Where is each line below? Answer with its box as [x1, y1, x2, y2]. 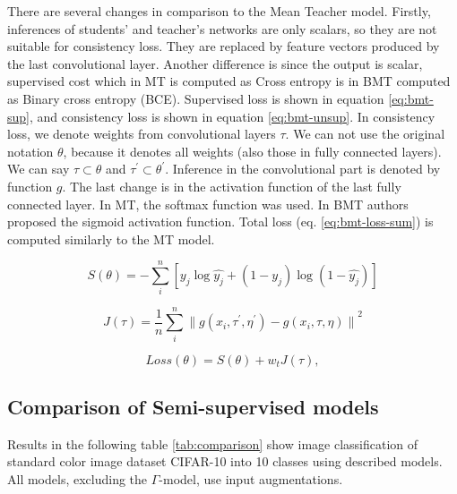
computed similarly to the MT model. [7, 229, 215, 248]
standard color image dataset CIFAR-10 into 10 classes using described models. [7, 452, 443, 471]
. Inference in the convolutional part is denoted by [165, 159, 441, 178]
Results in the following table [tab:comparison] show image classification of [7, 434, 418, 453]
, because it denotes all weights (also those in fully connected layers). [63, 141, 442, 160]
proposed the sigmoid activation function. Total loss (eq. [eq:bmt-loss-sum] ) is [7, 212, 434, 231]
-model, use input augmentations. [159, 469, 343, 488]
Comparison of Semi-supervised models [7, 392, 379, 420]
